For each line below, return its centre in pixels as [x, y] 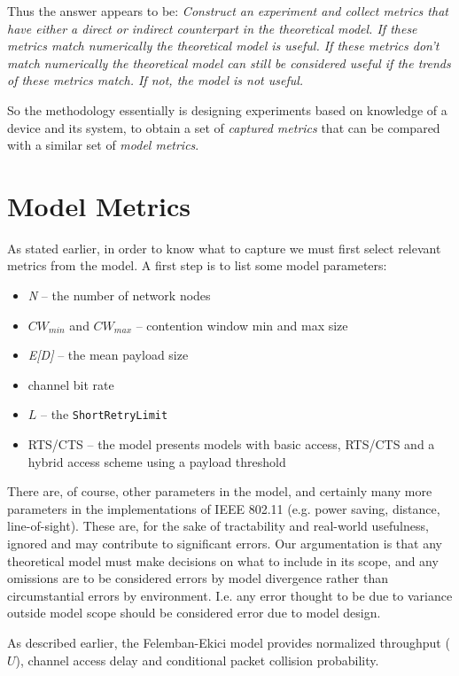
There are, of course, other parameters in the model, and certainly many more [220, 491]
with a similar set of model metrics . [103, 145]
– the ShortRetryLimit [105, 414]
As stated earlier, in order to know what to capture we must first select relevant [224, 248]
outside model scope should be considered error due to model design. [194, 613]
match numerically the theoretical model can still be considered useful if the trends [229, 62]
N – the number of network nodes [119, 295]
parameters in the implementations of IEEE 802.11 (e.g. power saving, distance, [224, 508]
